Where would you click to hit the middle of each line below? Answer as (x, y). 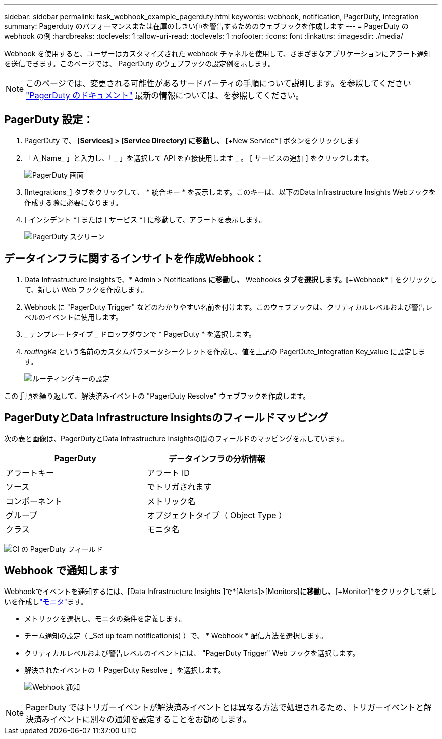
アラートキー (30, 473)
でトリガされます (179, 487)
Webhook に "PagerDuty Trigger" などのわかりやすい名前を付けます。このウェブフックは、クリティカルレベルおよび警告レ (228, 307)
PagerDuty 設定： (49, 120)
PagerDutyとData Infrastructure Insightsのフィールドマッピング (166, 418)
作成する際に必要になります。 (73, 202)
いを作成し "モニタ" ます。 (46, 602)
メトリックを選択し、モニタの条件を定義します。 (105, 619)
